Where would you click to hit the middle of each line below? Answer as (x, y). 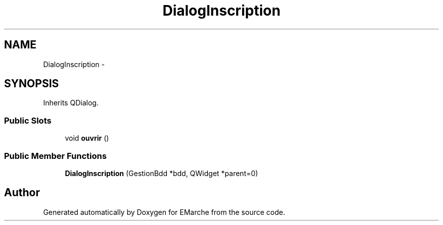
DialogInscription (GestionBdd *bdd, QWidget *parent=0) (162, 173)
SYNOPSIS (32, 84)
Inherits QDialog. (71, 103)
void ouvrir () (87, 138)
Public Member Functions (55, 156)
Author (22, 193)
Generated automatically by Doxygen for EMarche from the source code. (164, 212)
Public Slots (28, 120)
